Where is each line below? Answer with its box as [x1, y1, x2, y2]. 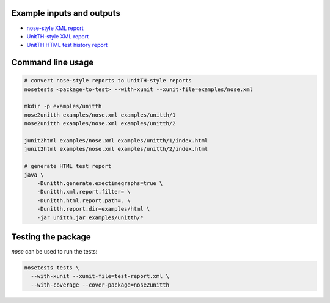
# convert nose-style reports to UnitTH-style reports [24, 77, 192, 84]
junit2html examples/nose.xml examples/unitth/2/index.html [24, 145, 208, 153]
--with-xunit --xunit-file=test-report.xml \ [31, 272, 169, 280]
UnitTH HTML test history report [26, 42, 108, 49]
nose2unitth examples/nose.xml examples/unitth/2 [24, 120, 176, 127]
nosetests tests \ [24, 265, 79, 271]
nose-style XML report [26, 24, 84, 32]
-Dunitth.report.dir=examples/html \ [37, 205, 150, 213]
